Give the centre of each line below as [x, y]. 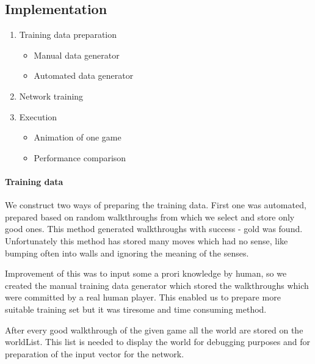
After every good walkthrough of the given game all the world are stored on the [154, 329]
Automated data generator [84, 75]
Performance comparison [80, 157]
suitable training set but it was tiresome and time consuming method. [136, 309]
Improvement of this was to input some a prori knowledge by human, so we [146, 273]
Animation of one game [78, 137]
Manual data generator [77, 55]
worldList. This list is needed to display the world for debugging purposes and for [157, 342]
